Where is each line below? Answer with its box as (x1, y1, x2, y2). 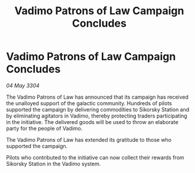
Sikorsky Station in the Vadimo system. (6, 160, 101, 167)
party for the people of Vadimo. (6, 125, 83, 132)
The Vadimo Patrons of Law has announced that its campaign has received (6, 93, 189, 100)
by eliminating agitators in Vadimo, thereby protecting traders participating (6, 112, 187, 119)
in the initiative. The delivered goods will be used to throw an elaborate (6, 118, 178, 125)
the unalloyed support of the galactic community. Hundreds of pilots (6, 99, 173, 107)
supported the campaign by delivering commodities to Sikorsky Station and (6, 106, 190, 113)
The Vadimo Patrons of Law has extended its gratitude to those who (6, 136, 172, 143)
